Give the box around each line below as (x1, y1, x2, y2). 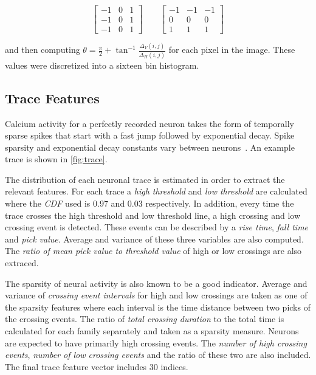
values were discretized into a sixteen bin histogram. (5, 58, 199, 71)
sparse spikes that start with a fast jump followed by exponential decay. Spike (5, 129, 295, 142)
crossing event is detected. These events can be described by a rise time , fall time (5, 221, 309, 233)
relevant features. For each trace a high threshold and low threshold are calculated (5, 185, 307, 198)
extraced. (5, 256, 39, 269)
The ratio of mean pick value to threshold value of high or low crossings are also (5, 244, 302, 257)
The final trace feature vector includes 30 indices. (5, 360, 188, 373)
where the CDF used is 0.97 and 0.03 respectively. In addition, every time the (5, 197, 294, 210)
